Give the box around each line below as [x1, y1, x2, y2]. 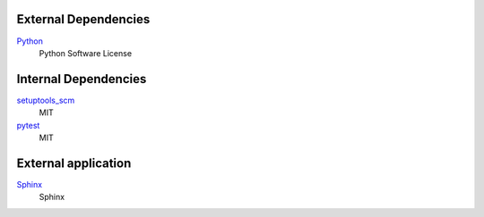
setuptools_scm [16, 95, 75, 105]
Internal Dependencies [16, 71, 147, 87]
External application [16, 155, 132, 171]
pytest [16, 120, 40, 130]
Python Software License [39, 47, 133, 58]
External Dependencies [16, 12, 151, 27]
